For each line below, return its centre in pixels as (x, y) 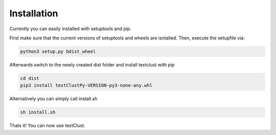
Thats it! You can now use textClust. (47, 126)
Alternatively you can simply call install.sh (53, 99)
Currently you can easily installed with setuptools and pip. (70, 29)
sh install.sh (38, 112)
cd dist (30, 78)
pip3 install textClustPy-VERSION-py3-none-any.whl (86, 85)
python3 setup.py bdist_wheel (58, 51)
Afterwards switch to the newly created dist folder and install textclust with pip (92, 64)
